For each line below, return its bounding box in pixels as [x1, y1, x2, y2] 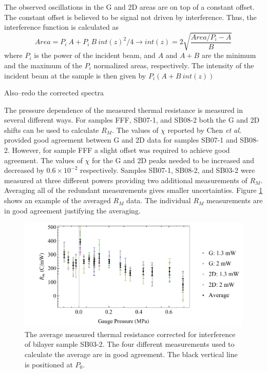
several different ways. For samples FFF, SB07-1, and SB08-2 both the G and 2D [4, 114, 260, 125]
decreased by [4, 165, 44, 175]
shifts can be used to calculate [4, 124, 99, 135]
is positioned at [25, 359, 73, 369]
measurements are [206, 195, 263, 206]
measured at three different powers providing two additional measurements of [4, 174, 247, 185]
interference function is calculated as [4, 22, 119, 32]
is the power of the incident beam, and [34, 50, 156, 61]
